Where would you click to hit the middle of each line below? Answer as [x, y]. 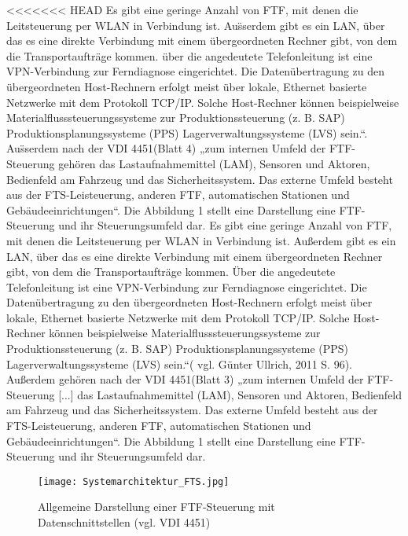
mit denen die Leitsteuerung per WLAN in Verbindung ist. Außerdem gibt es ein [201, 240]
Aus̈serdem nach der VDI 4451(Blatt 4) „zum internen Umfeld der [166, 148]
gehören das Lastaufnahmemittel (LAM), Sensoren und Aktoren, [214, 163]
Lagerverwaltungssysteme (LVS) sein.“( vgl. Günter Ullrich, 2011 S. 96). [180, 363]
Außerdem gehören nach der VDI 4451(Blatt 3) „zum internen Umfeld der [185, 379]
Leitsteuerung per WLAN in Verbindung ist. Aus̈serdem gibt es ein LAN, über [196, 25]
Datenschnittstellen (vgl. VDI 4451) [124, 522]
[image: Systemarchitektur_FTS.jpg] [134, 481]
